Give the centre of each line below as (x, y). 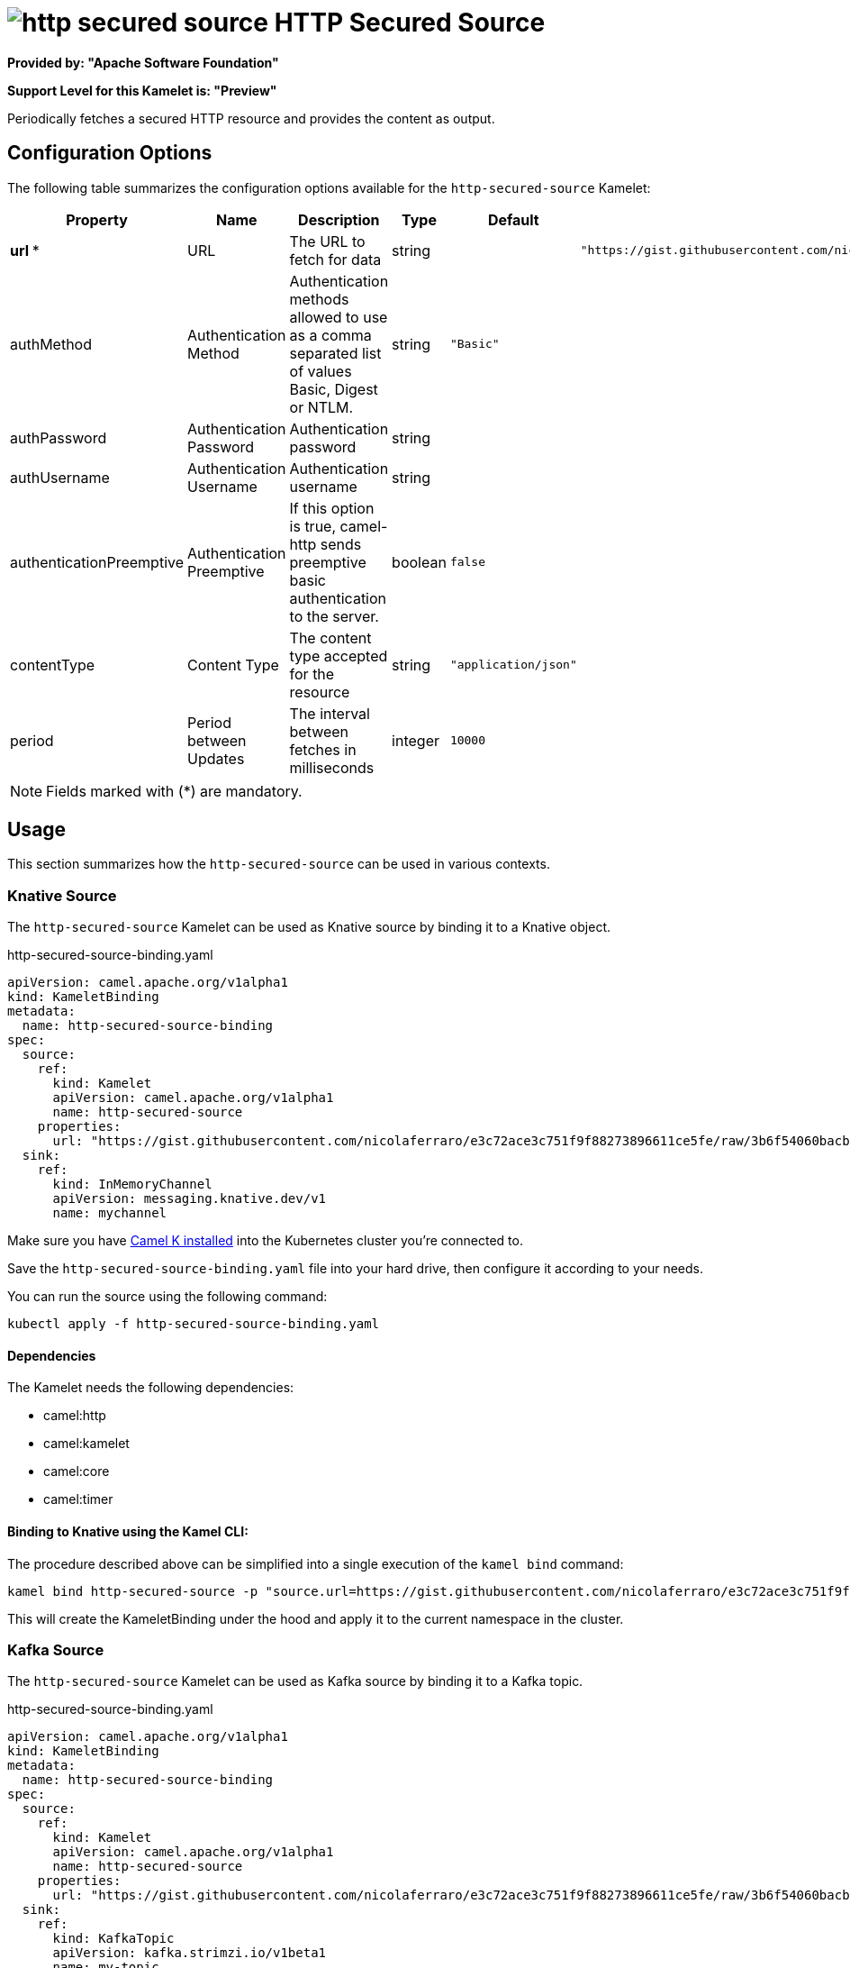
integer (416, 740)
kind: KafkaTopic (113, 1939)
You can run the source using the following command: (167, 1297)
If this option (332, 508)
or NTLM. (321, 407)
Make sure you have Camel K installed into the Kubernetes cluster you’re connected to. (265, 1241)
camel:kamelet (86, 1444)
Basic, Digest (334, 389)
